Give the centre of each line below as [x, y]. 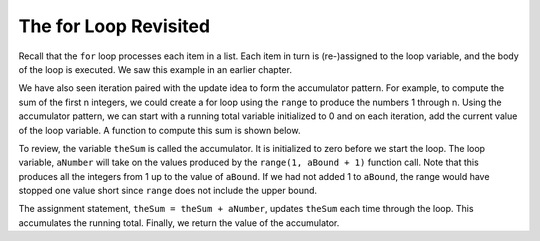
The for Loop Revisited [114, 26]
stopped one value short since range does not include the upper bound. [168, 191]
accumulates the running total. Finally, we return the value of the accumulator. [179, 222]
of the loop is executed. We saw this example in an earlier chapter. [155, 69]
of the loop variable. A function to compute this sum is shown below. [159, 130]
